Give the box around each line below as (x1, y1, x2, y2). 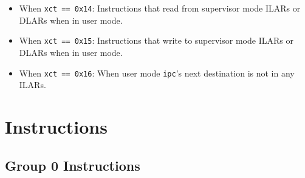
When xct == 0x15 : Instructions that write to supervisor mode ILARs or (19, 34, 293, 47)
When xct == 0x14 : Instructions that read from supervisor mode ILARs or (19, 2, 301, 14)
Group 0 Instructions (5, 156, 140, 174)
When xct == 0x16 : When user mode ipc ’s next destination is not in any (19, 66, 295, 79)
